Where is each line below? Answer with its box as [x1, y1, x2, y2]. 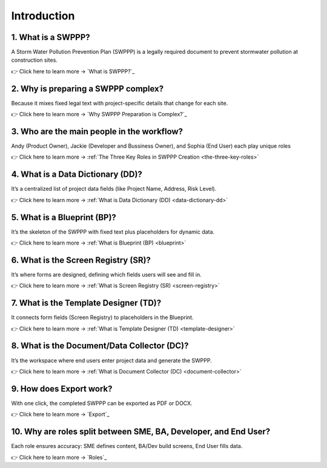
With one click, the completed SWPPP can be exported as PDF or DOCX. [11, 400, 193, 407]
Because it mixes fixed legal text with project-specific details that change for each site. [11, 99, 228, 107]
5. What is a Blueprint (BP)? [11, 212, 116, 222]
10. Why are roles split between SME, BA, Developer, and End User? [11, 427, 271, 437]
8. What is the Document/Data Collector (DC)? [11, 341, 189, 351]
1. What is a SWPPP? [11, 32, 90, 42]
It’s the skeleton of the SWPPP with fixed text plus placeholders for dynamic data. [11, 228, 215, 236]
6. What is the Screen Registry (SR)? [11, 255, 151, 265]
